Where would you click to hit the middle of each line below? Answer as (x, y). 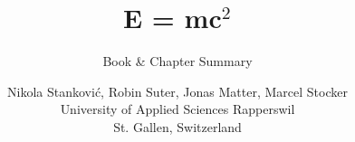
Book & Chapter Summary (177, 61)
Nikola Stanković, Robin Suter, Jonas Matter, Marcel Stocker (177, 91)
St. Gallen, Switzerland (177, 126)
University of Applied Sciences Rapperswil (177, 109)
